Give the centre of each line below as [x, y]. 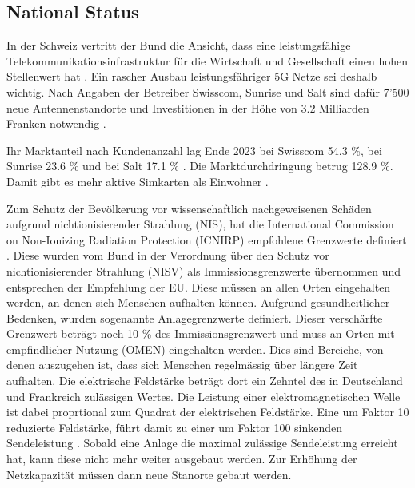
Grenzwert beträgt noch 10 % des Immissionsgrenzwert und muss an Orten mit [201, 333]
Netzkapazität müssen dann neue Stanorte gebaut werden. [149, 474]
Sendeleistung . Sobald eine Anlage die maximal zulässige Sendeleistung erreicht [202, 443]
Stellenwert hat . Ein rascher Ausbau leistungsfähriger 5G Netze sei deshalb [192, 76]
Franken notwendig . [56, 123]
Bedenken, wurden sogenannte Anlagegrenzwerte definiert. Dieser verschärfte [195, 317]
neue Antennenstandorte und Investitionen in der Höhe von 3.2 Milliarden [188, 107]
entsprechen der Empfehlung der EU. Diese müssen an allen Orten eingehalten [199, 286]
